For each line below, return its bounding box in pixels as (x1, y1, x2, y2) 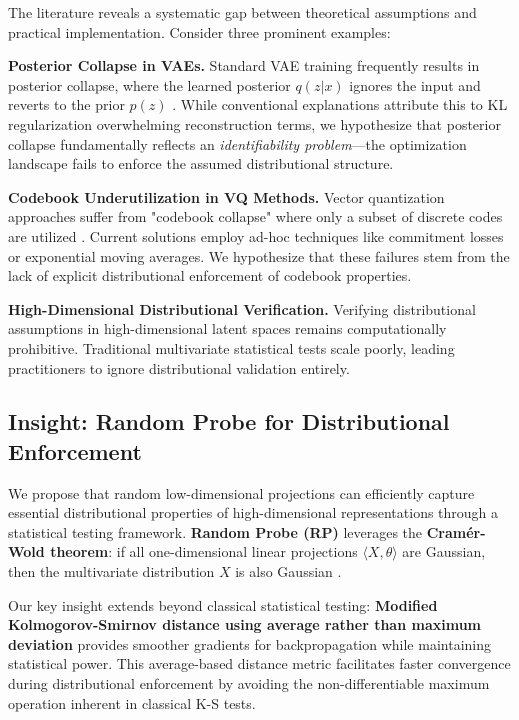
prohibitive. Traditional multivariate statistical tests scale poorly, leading (8, 337, 455, 358)
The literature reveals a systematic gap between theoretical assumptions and (8, 2, 477, 22)
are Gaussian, (402, 541, 486, 562)
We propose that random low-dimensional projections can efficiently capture (8, 482, 475, 503)
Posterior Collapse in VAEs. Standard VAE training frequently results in (8, 55, 480, 76)
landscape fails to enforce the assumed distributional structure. (8, 153, 394, 174)
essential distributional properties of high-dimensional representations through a (8, 502, 499, 523)
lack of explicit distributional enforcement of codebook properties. (8, 265, 412, 286)
